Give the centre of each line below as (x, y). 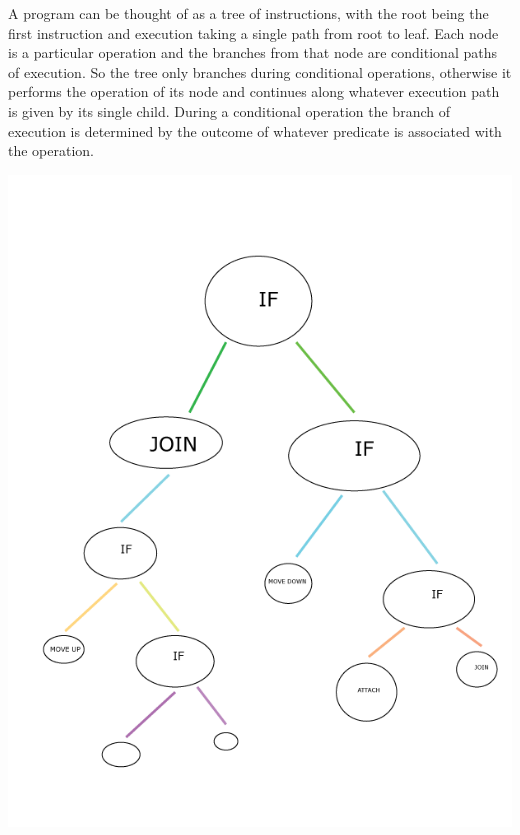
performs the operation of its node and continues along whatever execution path (254, 91)
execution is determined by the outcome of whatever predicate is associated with (255, 130)
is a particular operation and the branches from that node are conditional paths (252, 52)
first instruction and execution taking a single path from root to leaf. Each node (253, 32)
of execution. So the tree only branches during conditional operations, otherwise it (260, 71)
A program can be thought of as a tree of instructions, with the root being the (248, 13)
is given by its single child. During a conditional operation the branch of (229, 110)
